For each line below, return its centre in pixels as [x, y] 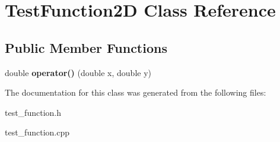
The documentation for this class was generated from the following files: [136, 92]
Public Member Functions [86, 47]
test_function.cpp [37, 132]
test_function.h [33, 112]
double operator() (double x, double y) [78, 72]
